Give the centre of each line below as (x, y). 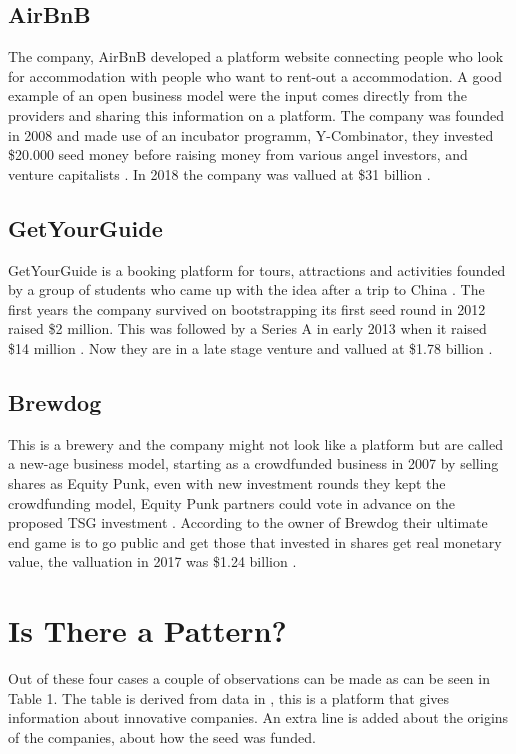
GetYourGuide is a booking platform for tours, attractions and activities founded (257, 269)
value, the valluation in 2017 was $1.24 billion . (152, 561)
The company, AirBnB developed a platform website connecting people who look (256, 56)
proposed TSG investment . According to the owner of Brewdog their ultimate (248, 522)
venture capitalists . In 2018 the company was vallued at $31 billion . (219, 173)
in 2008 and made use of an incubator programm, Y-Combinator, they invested (251, 134)
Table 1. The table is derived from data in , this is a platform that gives (229, 697)
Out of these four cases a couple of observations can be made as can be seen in (249, 678)
